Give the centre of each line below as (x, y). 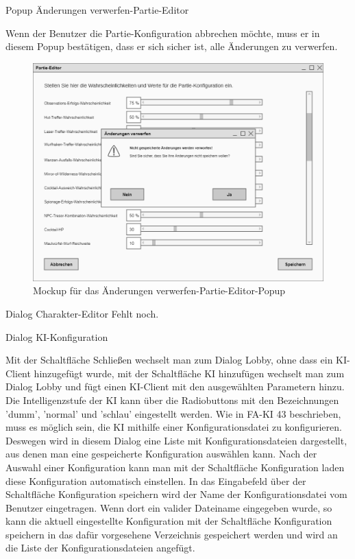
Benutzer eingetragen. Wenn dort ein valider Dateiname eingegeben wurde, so (169, 507)
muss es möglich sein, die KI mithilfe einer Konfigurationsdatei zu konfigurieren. (174, 427)
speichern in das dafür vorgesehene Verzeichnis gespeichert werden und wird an (172, 534)
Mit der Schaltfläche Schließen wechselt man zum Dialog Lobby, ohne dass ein (169, 360)
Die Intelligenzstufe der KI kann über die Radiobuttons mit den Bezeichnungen (172, 400)
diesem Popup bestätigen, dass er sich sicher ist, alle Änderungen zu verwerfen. (172, 46)
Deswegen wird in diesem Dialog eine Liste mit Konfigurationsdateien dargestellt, (176, 440)
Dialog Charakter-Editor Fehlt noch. (82, 313)
